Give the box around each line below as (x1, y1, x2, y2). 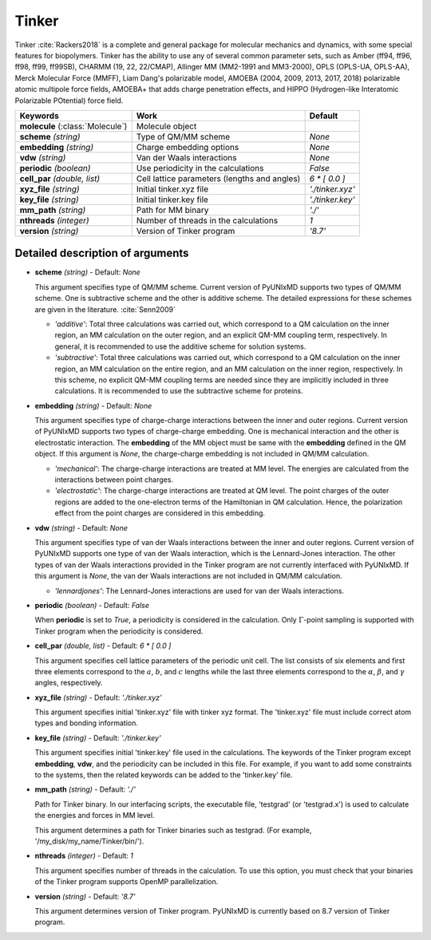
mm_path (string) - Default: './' (34, 784, 136, 794)
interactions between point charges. (54, 475, 174, 484)
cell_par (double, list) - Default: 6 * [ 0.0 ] (34, 641, 172, 650)
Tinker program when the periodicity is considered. (34, 626, 204, 636)
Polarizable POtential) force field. (14, 96, 124, 105)
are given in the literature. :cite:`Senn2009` (34, 304, 176, 314)
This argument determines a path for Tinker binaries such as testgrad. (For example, (34, 825, 312, 835)
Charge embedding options (136, 141, 239, 152)
